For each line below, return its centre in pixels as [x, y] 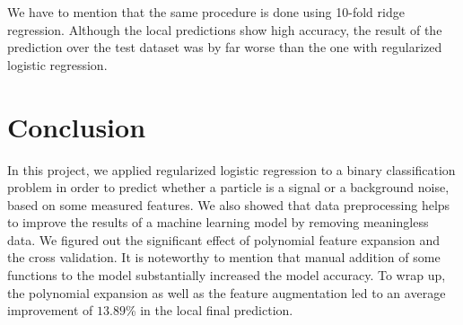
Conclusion [77, 126]
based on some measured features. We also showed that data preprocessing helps [229, 204]
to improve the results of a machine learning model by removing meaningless [218, 222]
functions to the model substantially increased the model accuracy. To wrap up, [227, 275]
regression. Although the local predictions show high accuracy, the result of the [225, 29]
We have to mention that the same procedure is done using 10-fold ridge [206, 12]
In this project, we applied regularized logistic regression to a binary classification [231, 169]
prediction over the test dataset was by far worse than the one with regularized [225, 47]
